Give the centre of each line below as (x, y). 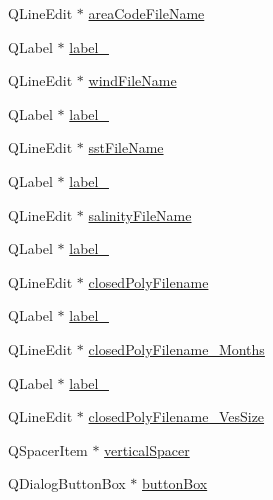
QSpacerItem (48, 449)
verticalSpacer (147, 449)
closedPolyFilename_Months (176, 348)
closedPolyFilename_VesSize (176, 416)
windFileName (132, 80)
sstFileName (126, 147)
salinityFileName (140, 214)
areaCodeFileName (146, 13)
